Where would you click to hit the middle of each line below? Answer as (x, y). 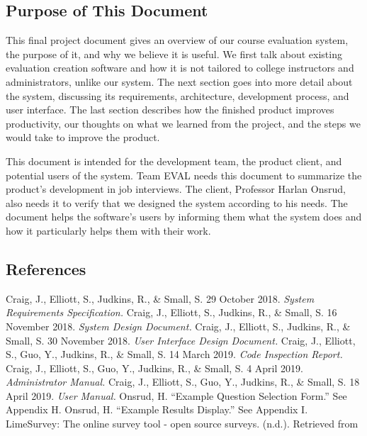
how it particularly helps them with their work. (108, 230)
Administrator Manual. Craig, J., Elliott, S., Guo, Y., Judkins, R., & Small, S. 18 (183, 382)
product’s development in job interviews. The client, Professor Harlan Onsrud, (176, 189)
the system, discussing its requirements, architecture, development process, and (177, 95)
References (46, 268)
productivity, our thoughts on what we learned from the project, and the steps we (183, 123)
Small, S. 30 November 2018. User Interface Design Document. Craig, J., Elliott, (181, 340)
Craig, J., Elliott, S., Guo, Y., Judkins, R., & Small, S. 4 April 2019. (154, 368)
